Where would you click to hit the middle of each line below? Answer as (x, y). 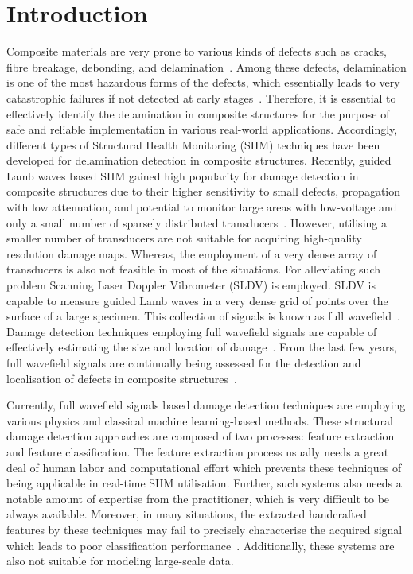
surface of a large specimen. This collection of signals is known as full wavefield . (203, 316)
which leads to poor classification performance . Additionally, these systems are (201, 545)
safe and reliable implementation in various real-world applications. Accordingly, (202, 129)
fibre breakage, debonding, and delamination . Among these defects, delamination (206, 66)
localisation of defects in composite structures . (122, 378)
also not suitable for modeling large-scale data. (120, 561)
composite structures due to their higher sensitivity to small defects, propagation (204, 191)
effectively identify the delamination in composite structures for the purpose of (198, 113)
